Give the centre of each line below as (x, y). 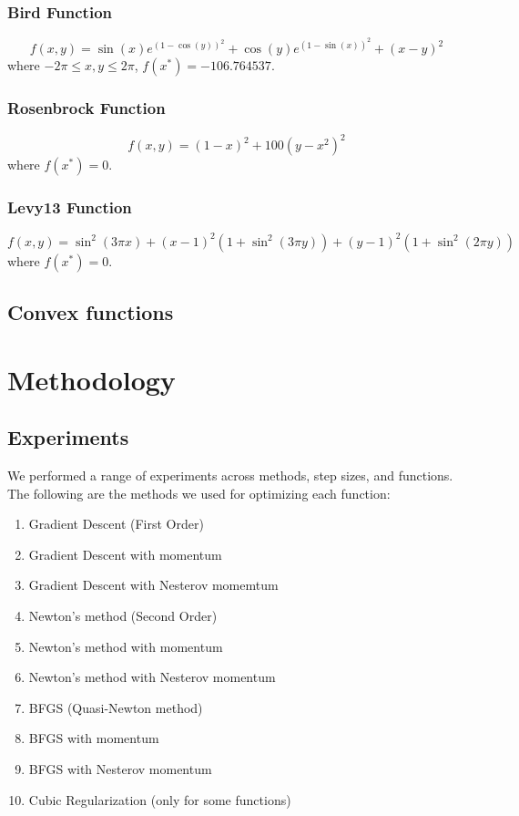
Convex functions (91, 312)
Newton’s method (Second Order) (123, 616)
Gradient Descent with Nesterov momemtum (153, 585)
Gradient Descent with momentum (125, 554)
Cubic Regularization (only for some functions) (160, 799)
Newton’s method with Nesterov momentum (152, 677)
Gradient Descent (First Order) (116, 524)
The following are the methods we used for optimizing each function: (199, 493)
